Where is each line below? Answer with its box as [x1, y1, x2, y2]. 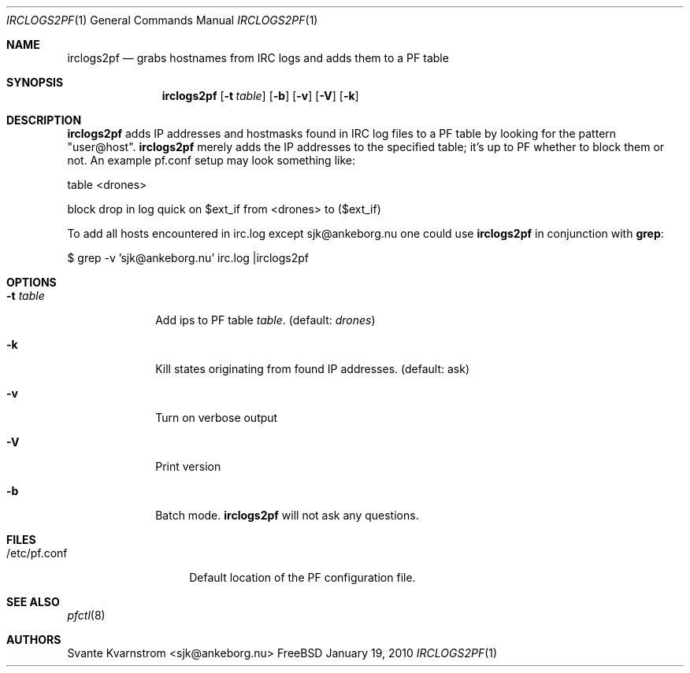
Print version [155, 460, 221, 473]
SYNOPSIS [6, 76, 64, 89]
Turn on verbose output [155, 411, 278, 424]
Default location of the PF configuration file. [189, 571, 416, 584]
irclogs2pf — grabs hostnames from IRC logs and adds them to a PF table [67, 51, 449, 65]
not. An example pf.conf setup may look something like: [67, 153, 355, 167]
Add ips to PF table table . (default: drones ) [155, 313, 376, 327]
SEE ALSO [6, 595, 60, 608]
